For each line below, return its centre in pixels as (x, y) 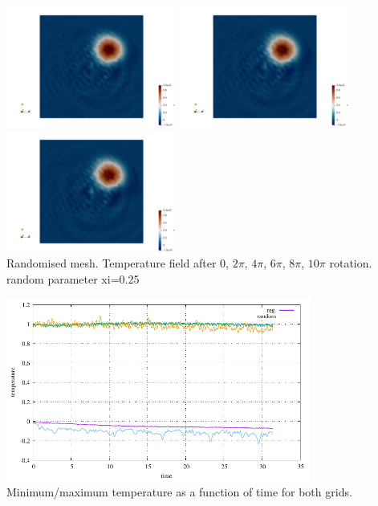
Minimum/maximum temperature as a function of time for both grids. (179, 491)
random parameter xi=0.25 (73, 278)
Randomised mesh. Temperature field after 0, (118, 263)
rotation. (351, 263)
